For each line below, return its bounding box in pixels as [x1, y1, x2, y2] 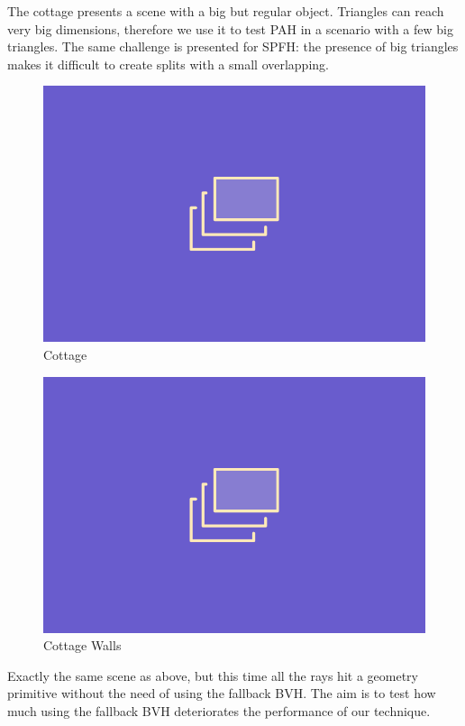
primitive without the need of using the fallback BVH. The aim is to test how [7, 684, 436, 703]
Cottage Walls [43, 636, 122, 655]
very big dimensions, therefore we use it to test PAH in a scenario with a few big [7, 19, 453, 38]
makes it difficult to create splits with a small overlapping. [7, 54, 329, 73]
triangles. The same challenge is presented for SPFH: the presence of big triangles [7, 37, 459, 56]
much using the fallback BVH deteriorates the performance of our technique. [7, 702, 431, 721]
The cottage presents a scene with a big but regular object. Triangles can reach [7, 2, 444, 20]
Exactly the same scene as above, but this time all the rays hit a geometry [7, 666, 418, 685]
